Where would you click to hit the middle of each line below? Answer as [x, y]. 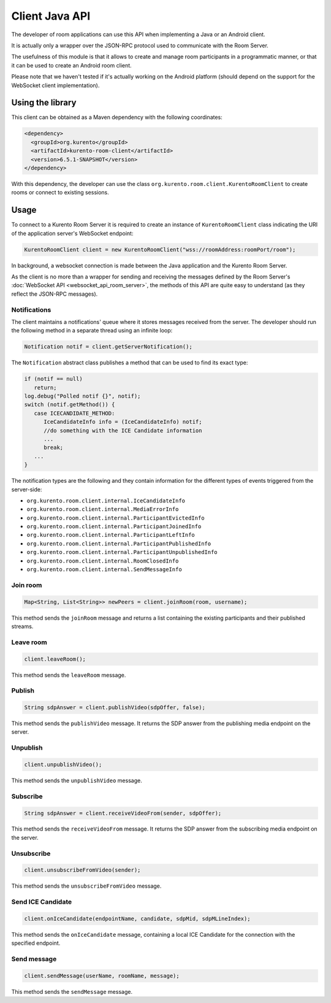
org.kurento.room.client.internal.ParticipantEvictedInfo [116, 518]
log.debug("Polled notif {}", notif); [82, 396]
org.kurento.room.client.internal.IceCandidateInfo [106, 501]
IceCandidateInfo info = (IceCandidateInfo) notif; [123, 422]
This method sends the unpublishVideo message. [77, 780]
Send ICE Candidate [42, 902]
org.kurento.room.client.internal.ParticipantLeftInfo [111, 535]
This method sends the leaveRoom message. [69, 675]
